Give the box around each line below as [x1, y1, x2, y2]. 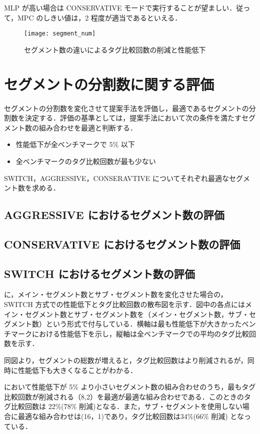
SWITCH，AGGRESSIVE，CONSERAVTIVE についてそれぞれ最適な [4, 172, 229, 183]
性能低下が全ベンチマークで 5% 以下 [15, 139, 135, 149]
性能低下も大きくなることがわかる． [17, 364, 137, 375]
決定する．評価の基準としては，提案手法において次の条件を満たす [24, 112, 241, 123]
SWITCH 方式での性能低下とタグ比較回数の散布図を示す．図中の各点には [4, 299, 245, 309]
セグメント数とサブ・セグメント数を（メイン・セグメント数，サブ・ [24, 308, 249, 319]
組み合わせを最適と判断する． [38, 122, 137, 132]
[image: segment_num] [24, 30, 96, 37]
